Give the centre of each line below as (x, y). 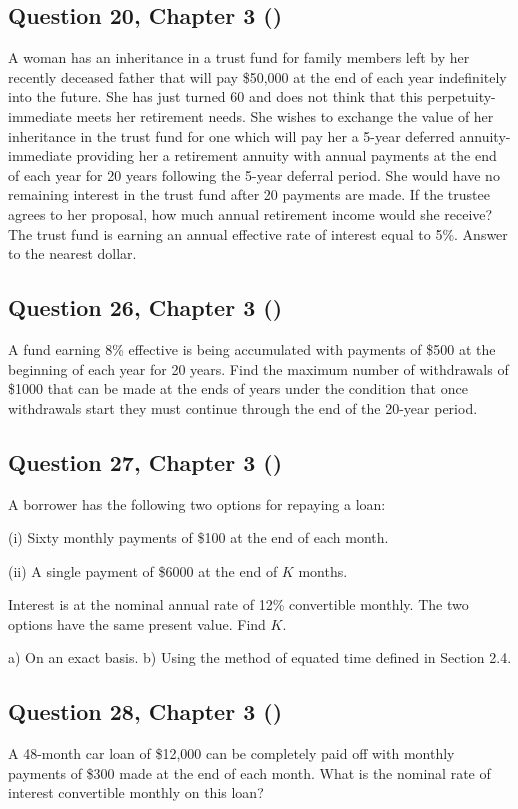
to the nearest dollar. (72, 253)
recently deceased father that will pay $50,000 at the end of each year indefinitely (257, 76)
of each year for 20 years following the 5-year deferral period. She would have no (254, 174)
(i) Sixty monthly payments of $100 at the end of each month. (198, 537)
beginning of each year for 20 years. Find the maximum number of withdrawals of (258, 368)
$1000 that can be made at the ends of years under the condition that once (238, 388)
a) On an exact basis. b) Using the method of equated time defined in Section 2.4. (260, 657)
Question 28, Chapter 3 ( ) (145, 711)
